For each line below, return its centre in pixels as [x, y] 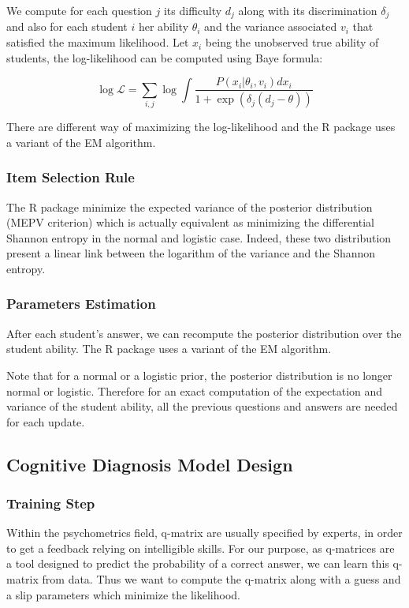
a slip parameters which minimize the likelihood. [123, 594]
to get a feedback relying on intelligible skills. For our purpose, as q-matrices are [201, 548]
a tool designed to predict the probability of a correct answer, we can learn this [198, 563]
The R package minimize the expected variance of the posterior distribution [190, 206]
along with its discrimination [308, 10]
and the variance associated [271, 26]
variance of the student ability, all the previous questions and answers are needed [202, 406]
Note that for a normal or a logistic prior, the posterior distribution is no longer [199, 375]
